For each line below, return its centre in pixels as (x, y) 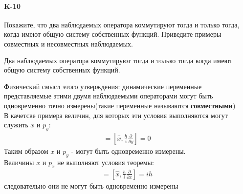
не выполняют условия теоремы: (106, 162)
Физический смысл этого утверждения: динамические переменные (103, 86)
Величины (19, 162)
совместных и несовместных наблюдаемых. (68, 43)
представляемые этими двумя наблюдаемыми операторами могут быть (109, 96)
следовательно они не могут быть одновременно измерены (91, 185)
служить (16, 125)
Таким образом (26, 151)
